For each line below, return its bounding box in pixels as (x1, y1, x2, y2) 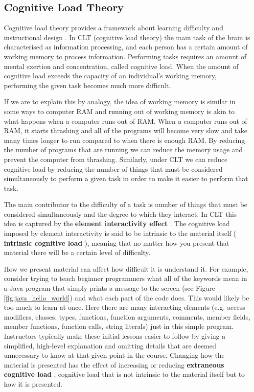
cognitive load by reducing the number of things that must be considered (4, 163, 223, 174)
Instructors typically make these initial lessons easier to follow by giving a (4, 331, 226, 341)
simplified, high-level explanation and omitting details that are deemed (4, 340, 216, 350)
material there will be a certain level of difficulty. (4, 247, 151, 257)
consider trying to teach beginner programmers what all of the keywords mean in (4, 273, 247, 283)
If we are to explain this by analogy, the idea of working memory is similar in (4, 96, 236, 107)
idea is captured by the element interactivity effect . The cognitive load (4, 218, 230, 229)
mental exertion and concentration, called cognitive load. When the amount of (4, 61, 239, 71)
